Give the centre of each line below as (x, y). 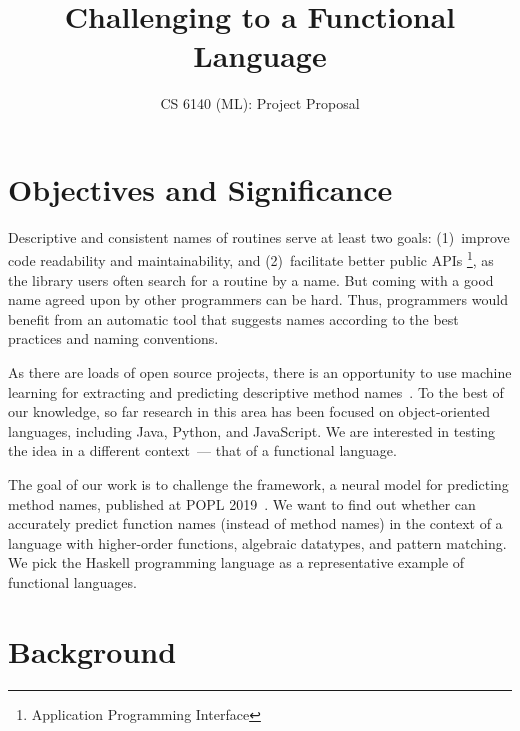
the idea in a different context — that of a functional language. (202, 450)
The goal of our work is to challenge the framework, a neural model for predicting (258, 484)
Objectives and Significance (200, 188)
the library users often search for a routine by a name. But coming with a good (251, 279)
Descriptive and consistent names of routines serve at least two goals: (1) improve (259, 236)
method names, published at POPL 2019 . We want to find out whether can (242, 503)
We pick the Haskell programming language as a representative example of (236, 562)
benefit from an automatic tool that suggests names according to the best (233, 318)
